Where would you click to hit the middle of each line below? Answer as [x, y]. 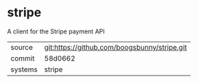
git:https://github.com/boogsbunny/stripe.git [115, 47]
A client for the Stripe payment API [56, 31]
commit [23, 58]
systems [24, 69]
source [22, 47]
